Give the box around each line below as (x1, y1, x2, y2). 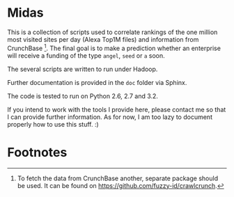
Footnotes (7, 144, 68, 160)
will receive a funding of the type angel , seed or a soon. (7, 51, 165, 60)
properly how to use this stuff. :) (7, 120, 99, 128)
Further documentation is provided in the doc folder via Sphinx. (7, 78, 187, 86)
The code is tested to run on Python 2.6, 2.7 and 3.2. (7, 92, 159, 100)
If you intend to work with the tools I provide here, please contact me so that (7, 105, 226, 113)
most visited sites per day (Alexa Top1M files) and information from (7, 35, 199, 43)
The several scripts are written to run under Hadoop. (7, 65, 158, 73)
